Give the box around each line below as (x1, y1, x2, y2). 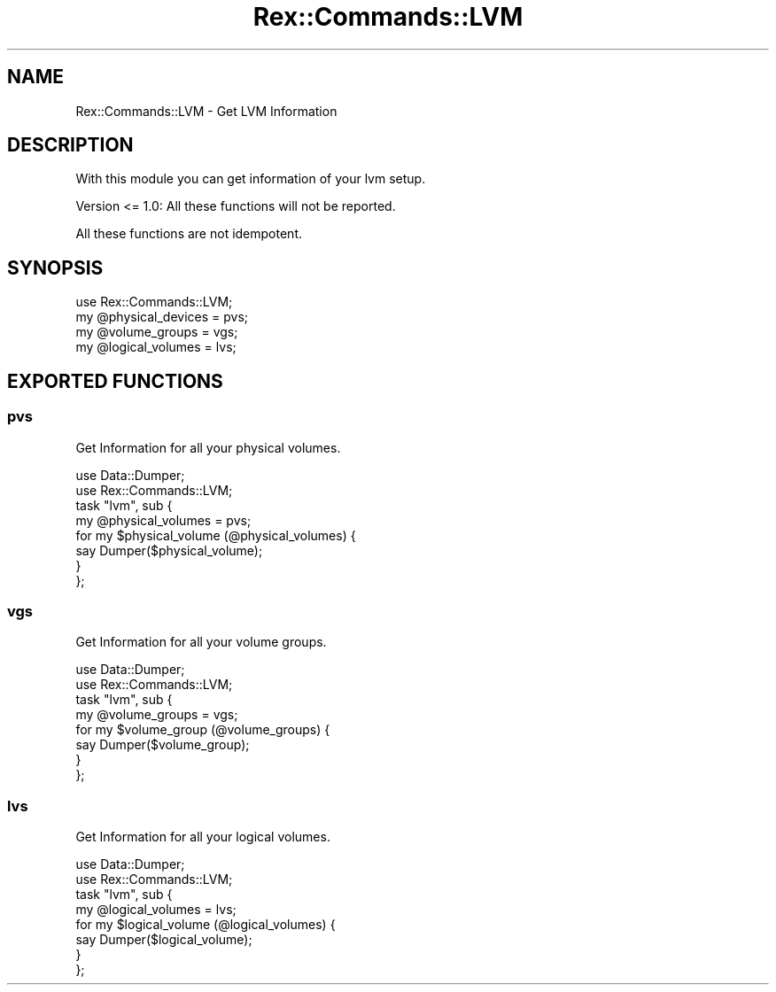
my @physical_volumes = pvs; (75, 512, 252, 528)
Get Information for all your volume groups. (75, 634, 327, 650)
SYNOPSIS (7, 256, 104, 279)
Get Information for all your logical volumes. (75, 829, 330, 844)
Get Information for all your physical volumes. (75, 439, 341, 455)
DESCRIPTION (7, 134, 134, 157)
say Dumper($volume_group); (75, 737, 250, 753)
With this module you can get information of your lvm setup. (75, 171, 426, 187)
